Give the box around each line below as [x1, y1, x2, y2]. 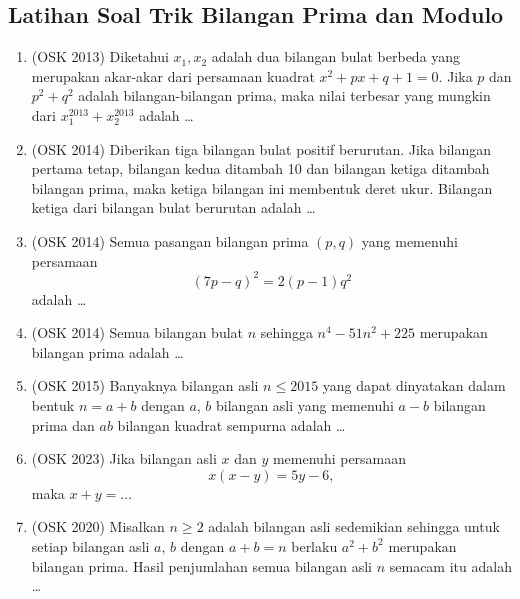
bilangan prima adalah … [31, 341, 184, 362]
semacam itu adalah [389, 555, 512, 576]
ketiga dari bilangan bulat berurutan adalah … [31, 197, 316, 218]
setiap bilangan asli [31, 535, 150, 556]
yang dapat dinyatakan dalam [322, 375, 506, 396]
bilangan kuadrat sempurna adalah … [117, 414, 346, 435]
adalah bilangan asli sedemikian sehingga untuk [208, 516, 500, 537]
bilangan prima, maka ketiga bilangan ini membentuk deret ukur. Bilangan [31, 177, 493, 198]
